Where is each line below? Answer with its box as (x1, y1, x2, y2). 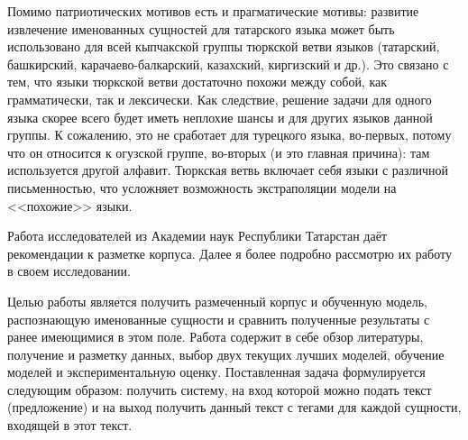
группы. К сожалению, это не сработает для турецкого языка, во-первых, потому (7, 125, 452, 144)
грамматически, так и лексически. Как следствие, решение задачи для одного (7, 89, 432, 108)
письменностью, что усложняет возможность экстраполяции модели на (7, 178, 397, 197)
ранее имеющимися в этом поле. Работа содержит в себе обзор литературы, (7, 327, 424, 346)
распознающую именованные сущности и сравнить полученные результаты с (7, 309, 430, 328)
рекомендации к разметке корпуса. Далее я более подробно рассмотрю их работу (7, 243, 452, 262)
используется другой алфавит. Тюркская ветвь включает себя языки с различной (7, 160, 449, 179)
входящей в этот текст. (7, 416, 133, 435)
